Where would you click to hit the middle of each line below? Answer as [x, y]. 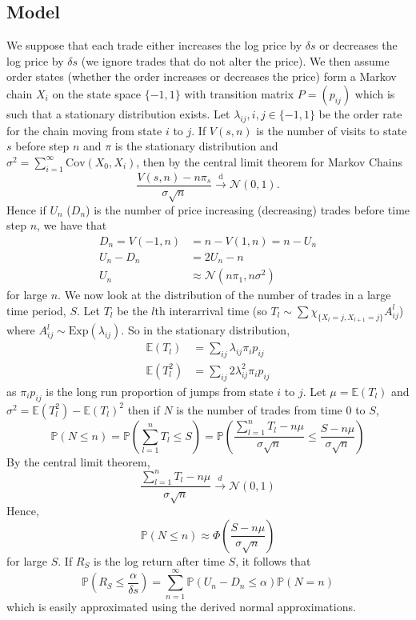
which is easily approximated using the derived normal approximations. [181, 606]
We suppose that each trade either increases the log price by [154, 45]
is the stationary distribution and [196, 146]
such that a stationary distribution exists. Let [118, 113]
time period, [36, 310]
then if [144, 409]
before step [42, 146]
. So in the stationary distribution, [206, 330]
